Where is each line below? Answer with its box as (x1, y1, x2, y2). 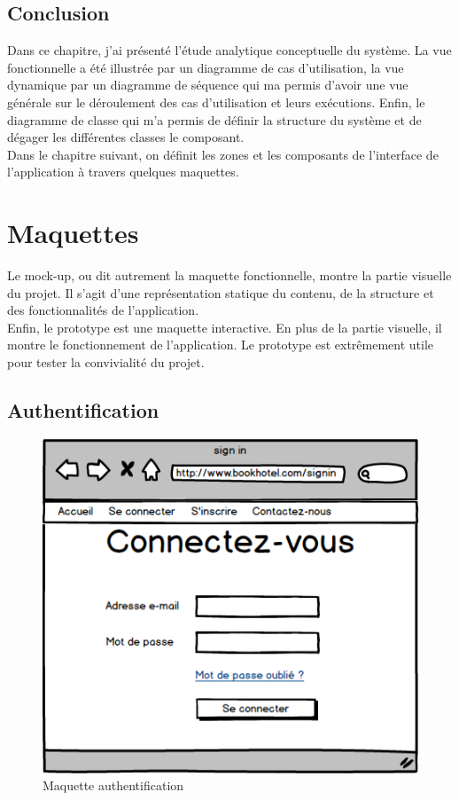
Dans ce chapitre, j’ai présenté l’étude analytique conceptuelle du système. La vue (7, 41, 452, 59)
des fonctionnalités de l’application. (7, 301, 199, 319)
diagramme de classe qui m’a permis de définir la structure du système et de (7, 110, 422, 129)
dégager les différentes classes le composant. (7, 128, 245, 146)
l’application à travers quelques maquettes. (7, 162, 239, 181)
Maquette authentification (43, 776, 184, 795)
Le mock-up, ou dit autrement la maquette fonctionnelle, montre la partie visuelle (7, 266, 452, 285)
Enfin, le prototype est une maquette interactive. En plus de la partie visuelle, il (7, 318, 442, 336)
